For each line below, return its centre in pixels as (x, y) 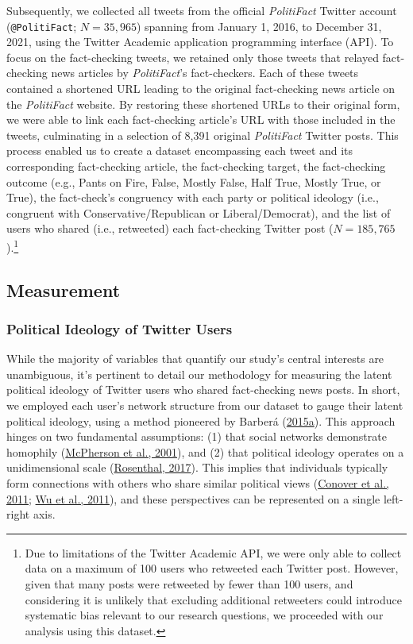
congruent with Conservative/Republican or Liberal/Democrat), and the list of (199, 212)
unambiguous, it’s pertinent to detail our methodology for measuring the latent (199, 374)
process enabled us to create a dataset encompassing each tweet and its (180, 150)
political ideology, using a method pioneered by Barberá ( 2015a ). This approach (201, 420)
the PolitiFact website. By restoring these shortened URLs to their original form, (203, 104)
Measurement (64, 289)
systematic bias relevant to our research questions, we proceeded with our (204, 615)
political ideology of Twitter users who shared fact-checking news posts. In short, (203, 389)
